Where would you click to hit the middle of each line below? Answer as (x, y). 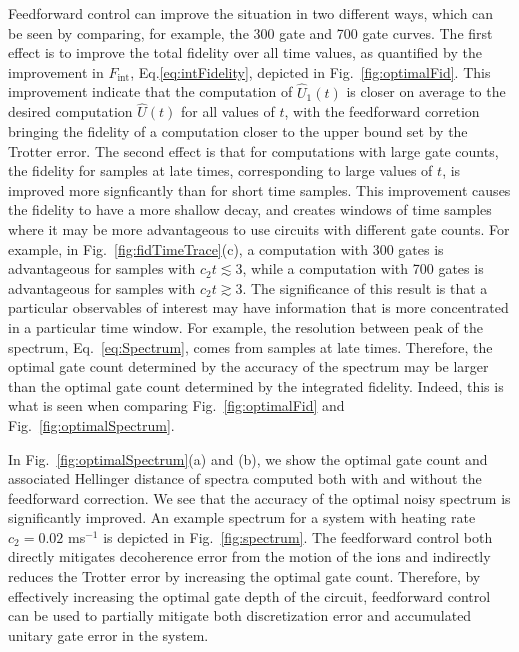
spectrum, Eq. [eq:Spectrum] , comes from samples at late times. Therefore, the (250, 346)
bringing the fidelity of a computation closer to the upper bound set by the (238, 131)
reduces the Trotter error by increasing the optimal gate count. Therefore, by (244, 576)
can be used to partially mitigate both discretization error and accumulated (240, 615)
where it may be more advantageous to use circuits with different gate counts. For (259, 228)
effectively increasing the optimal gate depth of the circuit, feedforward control (249, 595)
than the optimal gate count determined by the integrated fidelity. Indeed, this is (256, 385)
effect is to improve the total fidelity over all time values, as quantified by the (245, 52)
